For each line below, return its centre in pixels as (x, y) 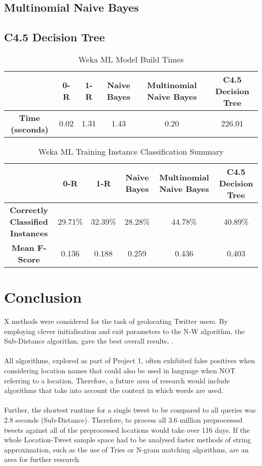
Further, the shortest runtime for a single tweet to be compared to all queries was (130, 410)
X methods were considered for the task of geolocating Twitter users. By (116, 321)
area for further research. (43, 459)
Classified (29, 221)
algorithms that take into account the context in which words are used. (114, 390)
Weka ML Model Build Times (131, 59)
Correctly (29, 210)
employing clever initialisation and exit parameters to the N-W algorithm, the (124, 331)
